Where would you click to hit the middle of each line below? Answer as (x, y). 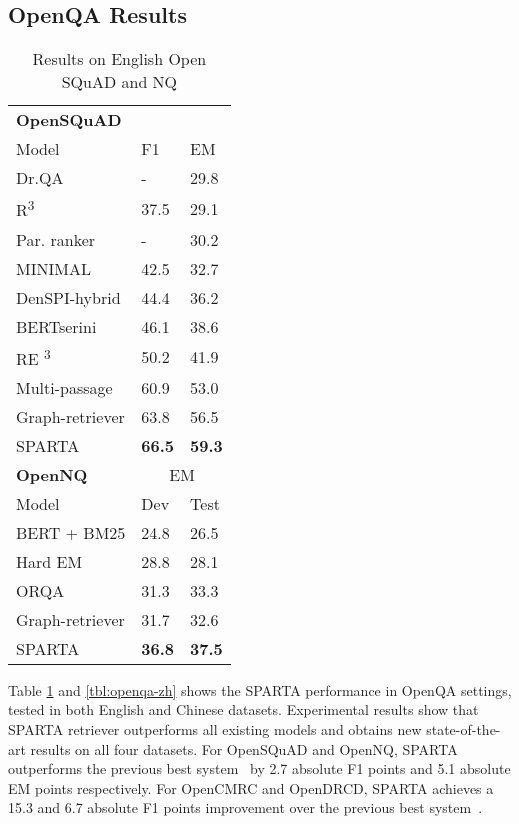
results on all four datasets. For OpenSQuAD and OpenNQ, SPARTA (244, 748)
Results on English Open (119, 59)
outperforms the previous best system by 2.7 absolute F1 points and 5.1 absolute (259, 768)
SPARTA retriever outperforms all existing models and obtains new (215, 729)
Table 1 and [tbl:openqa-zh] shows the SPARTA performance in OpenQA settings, (260, 689)
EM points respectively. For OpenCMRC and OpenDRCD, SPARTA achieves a (251, 787)
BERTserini (56, 326)
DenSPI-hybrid (68, 297)
